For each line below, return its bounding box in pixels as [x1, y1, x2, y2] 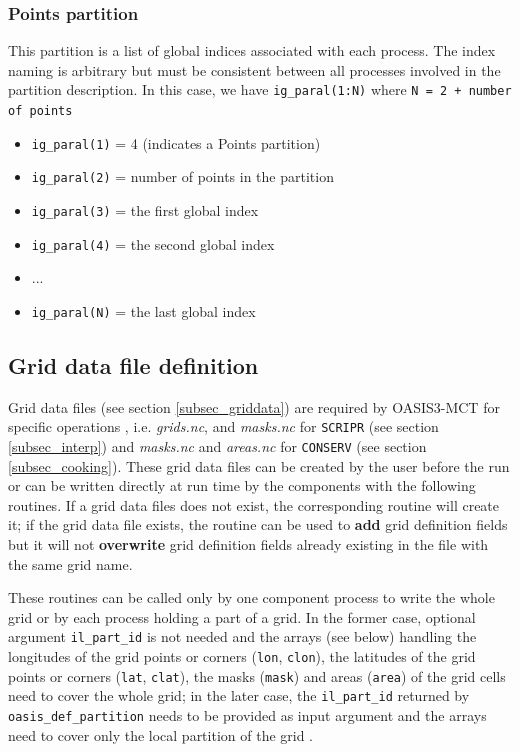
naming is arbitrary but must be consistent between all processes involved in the [8, 59, 501, 80]
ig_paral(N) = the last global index [31, 300, 256, 321]
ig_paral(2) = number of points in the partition [31, 166, 334, 187]
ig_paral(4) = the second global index [31, 233, 275, 254]
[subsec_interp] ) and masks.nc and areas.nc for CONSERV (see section [8, 436, 427, 457]
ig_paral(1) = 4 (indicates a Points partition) [31, 132, 321, 153]
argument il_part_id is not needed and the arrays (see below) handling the [8, 626, 477, 647]
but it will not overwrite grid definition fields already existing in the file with [8, 534, 489, 555]
